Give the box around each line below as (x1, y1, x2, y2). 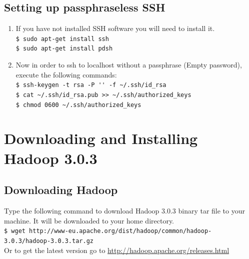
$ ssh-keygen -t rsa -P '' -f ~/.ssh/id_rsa (15, 81, 166, 89)
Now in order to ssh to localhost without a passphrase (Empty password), (15, 59, 242, 70)
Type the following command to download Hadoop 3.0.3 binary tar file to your (4, 205, 245, 216)
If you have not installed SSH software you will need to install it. (15, 23, 215, 33)
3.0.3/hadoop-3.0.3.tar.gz (4, 237, 93, 244)
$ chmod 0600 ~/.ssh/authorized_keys (15, 101, 141, 108)
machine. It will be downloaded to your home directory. (4, 215, 174, 225)
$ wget (4, 227, 25, 235)
